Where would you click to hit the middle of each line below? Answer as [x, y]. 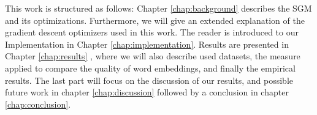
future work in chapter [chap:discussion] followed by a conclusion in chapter [147, 92]
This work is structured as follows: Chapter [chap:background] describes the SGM [158, 8]
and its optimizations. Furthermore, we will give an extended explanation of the [155, 20]
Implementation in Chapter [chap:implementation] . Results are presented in [147, 44]
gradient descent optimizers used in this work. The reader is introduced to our [152, 32]
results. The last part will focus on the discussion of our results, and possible [149, 80]
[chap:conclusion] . [38, 104]
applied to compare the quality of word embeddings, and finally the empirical [150, 68]
